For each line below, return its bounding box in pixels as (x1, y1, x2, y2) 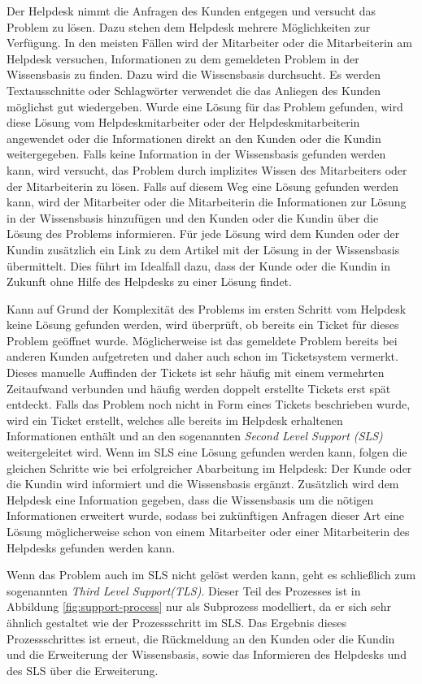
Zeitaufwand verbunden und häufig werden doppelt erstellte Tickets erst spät (7, 379, 391, 396)
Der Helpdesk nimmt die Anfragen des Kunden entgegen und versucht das (7, 2, 376, 19)
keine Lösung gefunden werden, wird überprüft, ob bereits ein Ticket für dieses (7, 316, 399, 333)
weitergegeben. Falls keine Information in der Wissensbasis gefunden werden (7, 145, 386, 162)
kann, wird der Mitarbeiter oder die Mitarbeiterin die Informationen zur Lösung (7, 193, 407, 210)
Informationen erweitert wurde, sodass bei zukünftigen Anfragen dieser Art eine (7, 507, 405, 524)
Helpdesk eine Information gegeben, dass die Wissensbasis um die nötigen (7, 491, 374, 508)
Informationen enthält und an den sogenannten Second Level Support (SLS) (7, 427, 383, 444)
